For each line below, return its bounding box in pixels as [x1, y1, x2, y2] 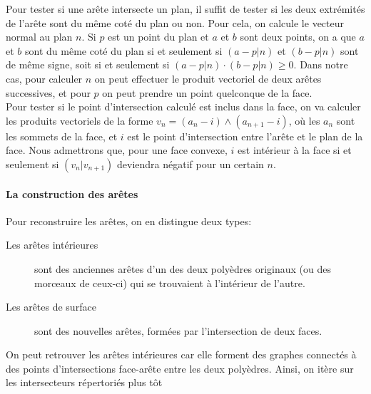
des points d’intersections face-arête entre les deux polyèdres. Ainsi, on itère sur [6, 361, 354, 375]
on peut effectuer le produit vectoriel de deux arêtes [94, 71, 322, 85]
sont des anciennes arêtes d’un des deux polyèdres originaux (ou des [34, 261, 331, 276]
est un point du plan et [108, 29, 209, 44]
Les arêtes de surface [6, 299, 96, 314]
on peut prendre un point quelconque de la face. [102, 85, 312, 100]
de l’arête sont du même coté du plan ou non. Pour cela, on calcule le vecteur [6, 15, 345, 30]
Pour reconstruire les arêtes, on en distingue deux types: [6, 213, 252, 228]
